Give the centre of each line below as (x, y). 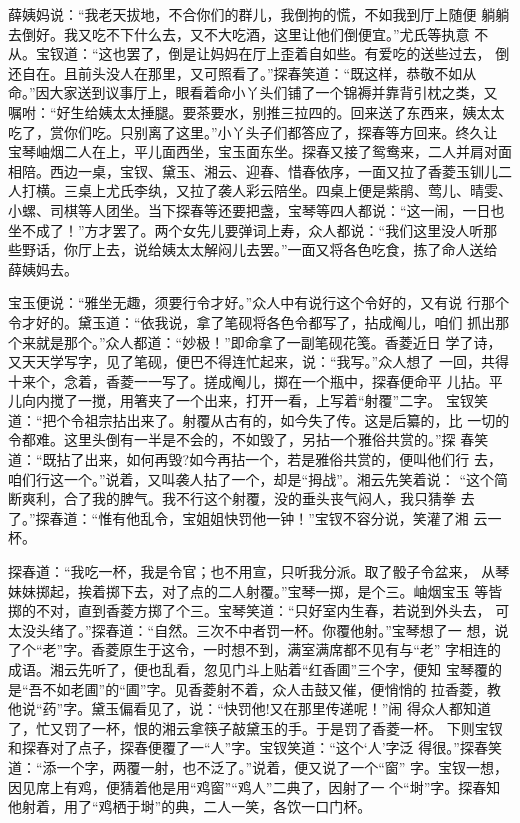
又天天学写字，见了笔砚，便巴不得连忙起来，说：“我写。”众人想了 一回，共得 (258, 361)
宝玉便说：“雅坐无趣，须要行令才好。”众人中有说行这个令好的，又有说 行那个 (258, 302)
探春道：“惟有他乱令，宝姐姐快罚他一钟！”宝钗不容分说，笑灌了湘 (252, 517)
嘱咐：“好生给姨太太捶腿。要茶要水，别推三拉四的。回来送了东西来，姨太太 (256, 111)
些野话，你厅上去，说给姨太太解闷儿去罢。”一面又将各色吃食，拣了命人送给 (253, 249)
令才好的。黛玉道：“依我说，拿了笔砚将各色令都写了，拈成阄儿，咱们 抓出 (252, 321)
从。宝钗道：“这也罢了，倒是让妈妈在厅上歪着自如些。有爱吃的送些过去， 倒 (259, 53)
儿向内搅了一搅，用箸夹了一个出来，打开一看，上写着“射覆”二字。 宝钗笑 (248, 400)
